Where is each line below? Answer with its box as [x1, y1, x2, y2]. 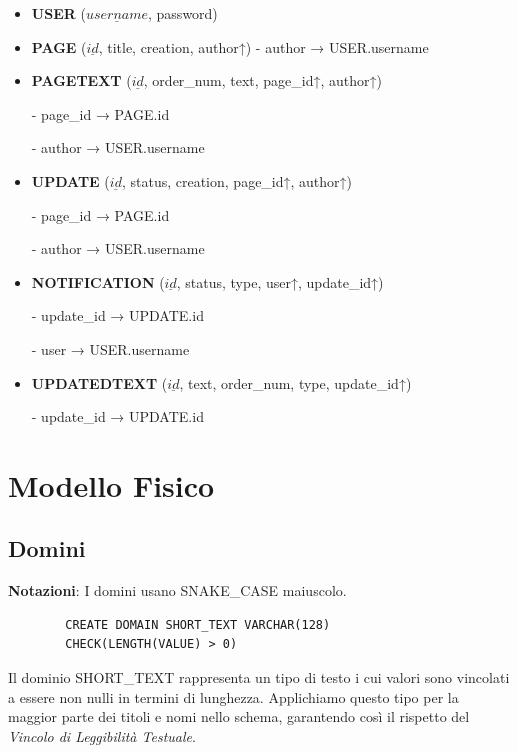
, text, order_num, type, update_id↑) [179, 372, 412, 393]
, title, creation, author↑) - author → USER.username [98, 36, 429, 57]
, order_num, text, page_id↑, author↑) [143, 70, 382, 91]
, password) [148, 3, 218, 23]
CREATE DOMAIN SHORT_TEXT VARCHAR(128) [65, 617, 331, 632]
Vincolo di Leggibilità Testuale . [8, 725, 196, 746]
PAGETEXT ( [31, 70, 132, 91]
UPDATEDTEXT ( [31, 372, 168, 393]
